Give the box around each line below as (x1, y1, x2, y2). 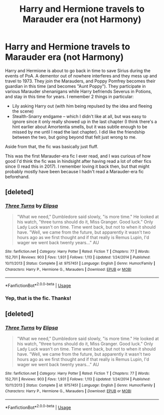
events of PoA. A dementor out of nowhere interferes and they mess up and (5, 73, 157, 79)
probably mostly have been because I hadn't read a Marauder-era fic (5, 168, 144, 174)
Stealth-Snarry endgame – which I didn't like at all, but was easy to (12, 113, 146, 119)
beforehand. (5, 174, 30, 179)
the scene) (12, 108, 34, 114)
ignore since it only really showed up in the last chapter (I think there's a (12, 119, 157, 124)
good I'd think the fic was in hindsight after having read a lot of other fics (5, 158, 151, 164)
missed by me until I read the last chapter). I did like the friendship (12, 129, 145, 135)
